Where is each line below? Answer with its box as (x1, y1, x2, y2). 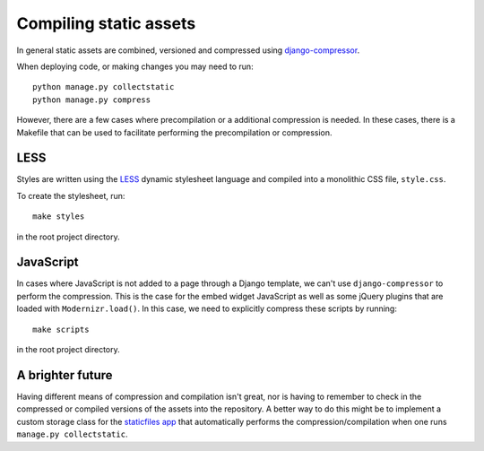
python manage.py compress (32, 94, 151, 105)
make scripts (32, 324, 90, 334)
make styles (32, 212, 85, 221)
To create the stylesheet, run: (16, 190, 125, 201)
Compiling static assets (16, 13, 196, 33)
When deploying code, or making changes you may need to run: (16, 61, 255, 72)
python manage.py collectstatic (32, 82, 175, 92)
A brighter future (16, 368, 113, 383)
